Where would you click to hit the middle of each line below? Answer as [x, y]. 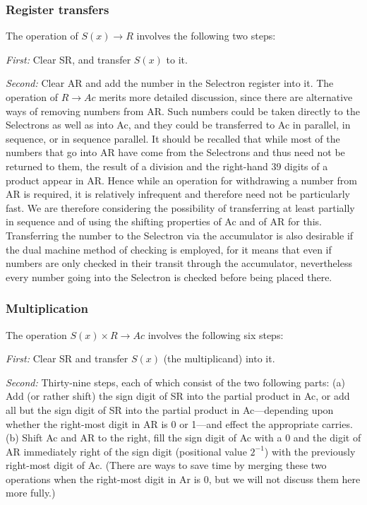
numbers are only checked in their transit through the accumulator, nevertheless [179, 263]
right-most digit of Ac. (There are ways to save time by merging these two [166, 465]
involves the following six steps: [216, 334]
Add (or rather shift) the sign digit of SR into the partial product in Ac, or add [178, 396]
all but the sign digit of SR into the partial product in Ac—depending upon [170, 409]
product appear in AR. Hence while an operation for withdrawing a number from [181, 180]
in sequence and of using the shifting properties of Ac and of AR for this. [164, 221]
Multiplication [47, 308]
